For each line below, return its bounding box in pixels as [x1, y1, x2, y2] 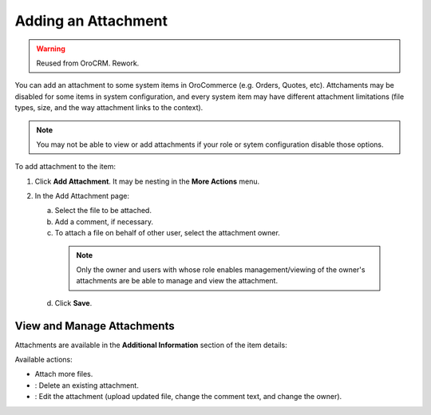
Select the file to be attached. [54, 206, 152, 215]
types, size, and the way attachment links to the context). [14, 103, 204, 113]
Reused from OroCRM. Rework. [36, 58, 140, 68]
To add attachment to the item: [14, 162, 116, 172]
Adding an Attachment [14, 12, 168, 30]
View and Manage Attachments [14, 319, 175, 333]
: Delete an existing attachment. [34, 380, 139, 390]
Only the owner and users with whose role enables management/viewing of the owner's [76, 265, 366, 275]
